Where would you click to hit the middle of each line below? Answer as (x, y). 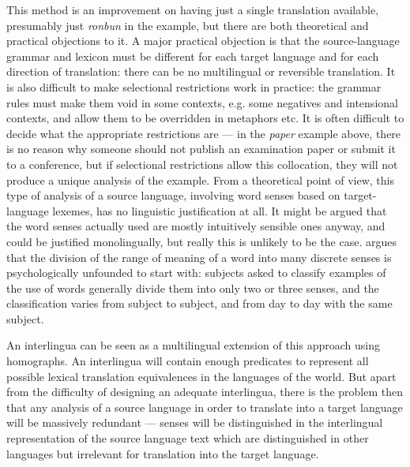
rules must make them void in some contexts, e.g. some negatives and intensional (202, 102)
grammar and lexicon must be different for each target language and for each (193, 56)
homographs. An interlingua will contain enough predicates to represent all (188, 361)
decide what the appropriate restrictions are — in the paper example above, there (204, 133)
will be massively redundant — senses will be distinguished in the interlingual (195, 422)
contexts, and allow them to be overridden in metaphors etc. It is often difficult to (205, 118)
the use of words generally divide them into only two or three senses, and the (193, 288)
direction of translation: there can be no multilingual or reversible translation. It (201, 71)
